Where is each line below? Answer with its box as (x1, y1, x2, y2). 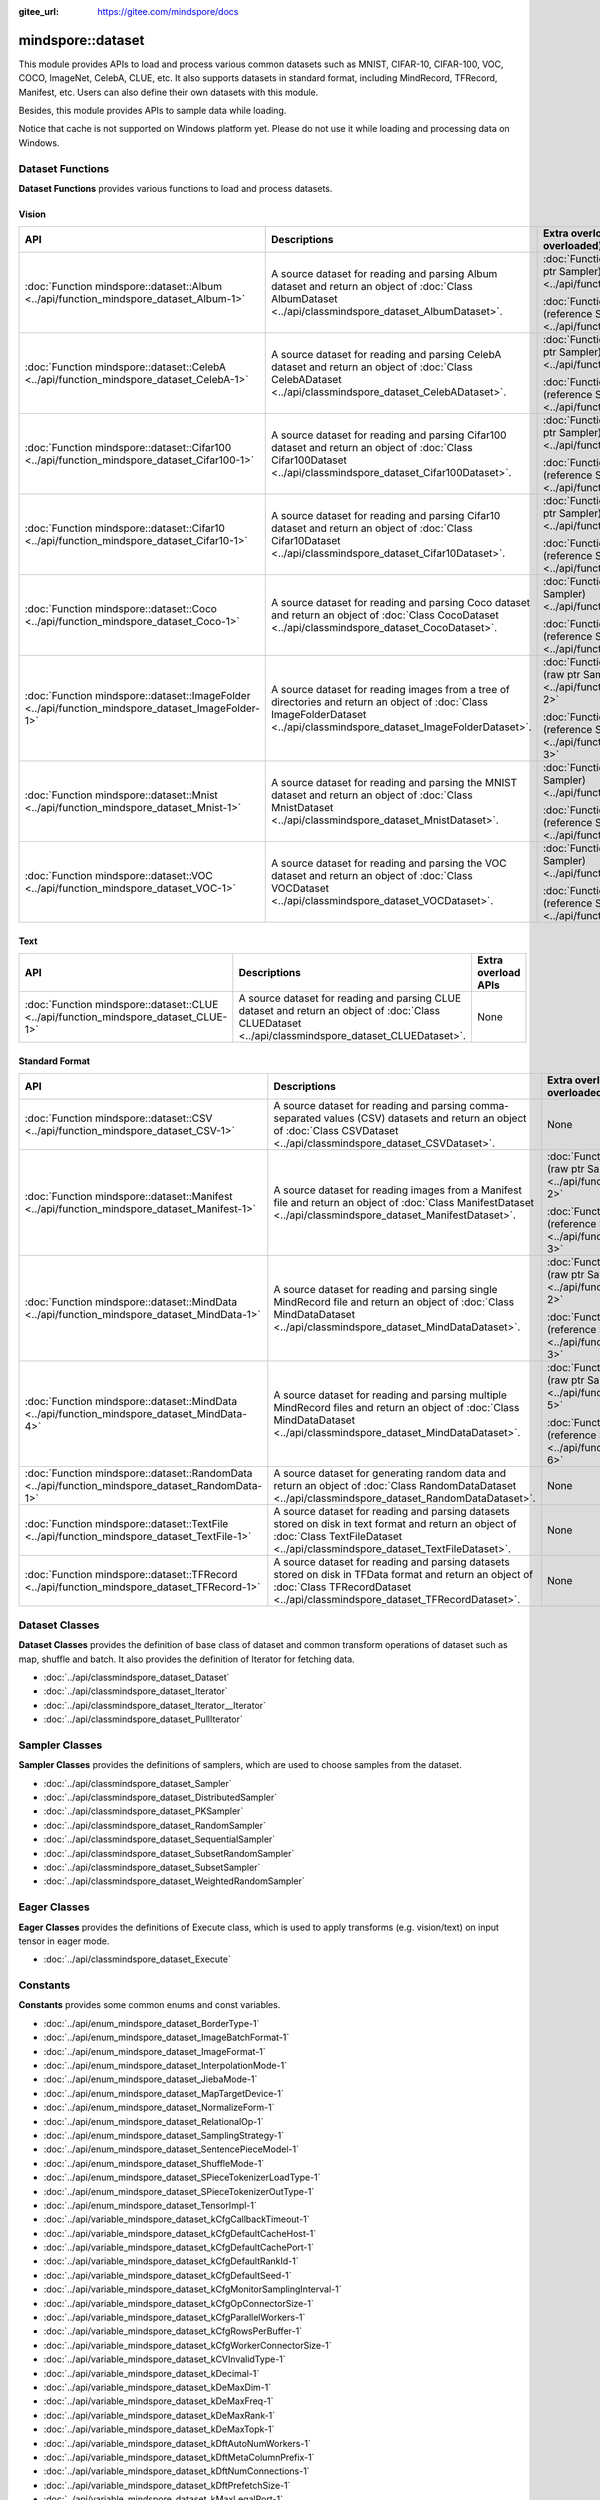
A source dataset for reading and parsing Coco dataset (271, 596, 531, 610)
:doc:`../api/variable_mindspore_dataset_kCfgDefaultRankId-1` (43, 2255, 299, 2267)
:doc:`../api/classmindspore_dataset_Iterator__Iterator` (43, 1699, 267, 1711)
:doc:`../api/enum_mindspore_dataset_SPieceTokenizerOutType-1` (43, 2185, 315, 2197)
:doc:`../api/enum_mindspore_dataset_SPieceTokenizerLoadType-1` (43, 2171, 321, 2184)
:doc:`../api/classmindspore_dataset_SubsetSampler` (43, 1861, 261, 1873)
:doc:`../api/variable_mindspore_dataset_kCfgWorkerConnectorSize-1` (43, 2339, 332, 2351)
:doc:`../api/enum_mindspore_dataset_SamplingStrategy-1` (43, 2129, 285, 2141)
